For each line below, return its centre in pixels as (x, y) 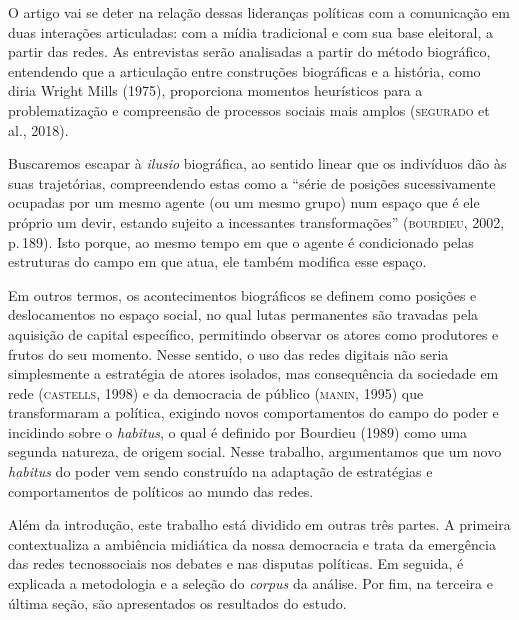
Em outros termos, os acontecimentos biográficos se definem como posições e (242, 294)
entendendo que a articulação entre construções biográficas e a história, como (244, 70)
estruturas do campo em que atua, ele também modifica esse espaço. (217, 261)
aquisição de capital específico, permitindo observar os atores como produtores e (253, 333)
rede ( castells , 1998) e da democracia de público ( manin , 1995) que (216, 392)
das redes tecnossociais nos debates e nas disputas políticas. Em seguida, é (236, 563)
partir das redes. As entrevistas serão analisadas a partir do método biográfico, (249, 51)
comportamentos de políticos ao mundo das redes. (161, 490)
